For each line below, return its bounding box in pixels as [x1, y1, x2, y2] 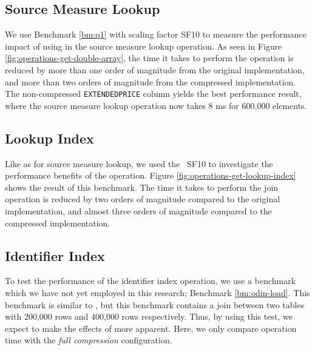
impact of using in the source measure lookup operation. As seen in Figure [5, 39, 282, 52]
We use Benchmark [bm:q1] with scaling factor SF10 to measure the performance [5, 28, 307, 41]
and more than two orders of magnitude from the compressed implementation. [5, 75, 296, 88]
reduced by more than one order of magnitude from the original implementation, [5, 63, 305, 76]
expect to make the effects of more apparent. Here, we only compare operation [5, 322, 297, 334]
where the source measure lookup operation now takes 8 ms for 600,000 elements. [5, 99, 307, 111]
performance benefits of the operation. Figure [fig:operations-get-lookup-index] [5, 169, 296, 182]
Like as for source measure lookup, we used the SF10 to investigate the [5, 157, 273, 170]
